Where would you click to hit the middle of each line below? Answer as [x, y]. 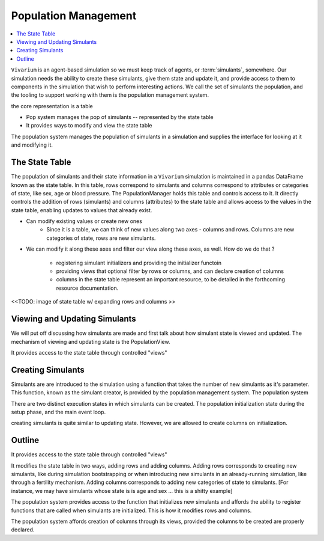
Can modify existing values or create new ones [84, 221]
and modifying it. [32, 145]
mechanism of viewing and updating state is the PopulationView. [91, 341]
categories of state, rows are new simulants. [101, 238]
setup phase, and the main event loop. [58, 412]
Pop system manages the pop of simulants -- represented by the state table [120, 117]
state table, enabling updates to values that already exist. [82, 210]
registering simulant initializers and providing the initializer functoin [139, 263]
